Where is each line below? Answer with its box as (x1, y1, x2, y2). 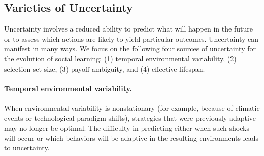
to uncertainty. (4, 142, 50, 153)
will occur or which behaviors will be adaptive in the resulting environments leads (4, 132, 259, 143)
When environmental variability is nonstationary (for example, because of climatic (4, 102, 260, 113)
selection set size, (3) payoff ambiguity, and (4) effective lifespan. (4, 63, 205, 74)
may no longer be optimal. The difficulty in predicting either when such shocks (4, 122, 249, 133)
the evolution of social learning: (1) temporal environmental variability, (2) (4, 53, 237, 64)
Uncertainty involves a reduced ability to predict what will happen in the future (4, 23, 253, 34)
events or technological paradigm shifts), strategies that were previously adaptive (4, 112, 256, 123)
